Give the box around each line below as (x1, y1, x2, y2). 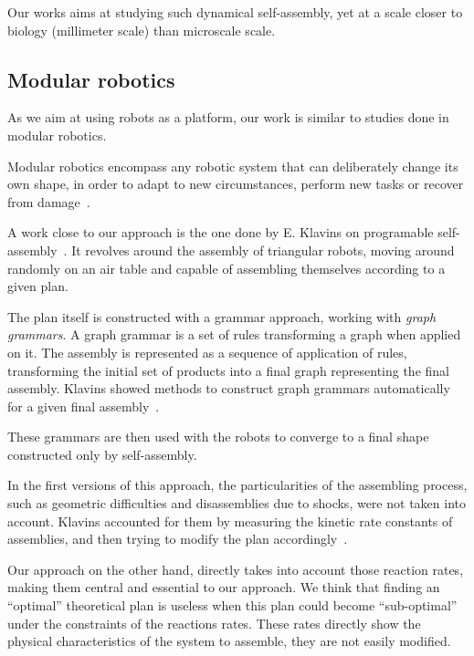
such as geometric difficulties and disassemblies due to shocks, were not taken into (7, 494, 466, 513)
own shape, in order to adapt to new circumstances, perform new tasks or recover (7, 174, 464, 193)
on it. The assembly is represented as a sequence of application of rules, (7, 342, 407, 361)
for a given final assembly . (7, 396, 160, 415)
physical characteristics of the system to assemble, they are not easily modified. (7, 631, 451, 651)
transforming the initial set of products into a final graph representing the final (7, 360, 449, 380)
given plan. (7, 276, 68, 296)
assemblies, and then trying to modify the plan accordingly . (7, 529, 348, 548)
